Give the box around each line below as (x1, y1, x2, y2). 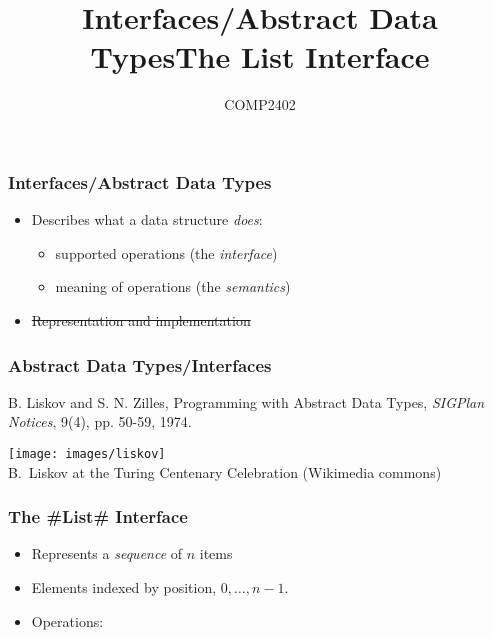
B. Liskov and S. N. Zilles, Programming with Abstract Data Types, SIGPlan (8, 391, 485, 412)
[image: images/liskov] (8, 446, 166, 461)
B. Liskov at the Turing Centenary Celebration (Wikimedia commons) (8, 461, 442, 482)
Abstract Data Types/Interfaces (8, 352, 272, 377)
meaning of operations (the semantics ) (55, 276, 291, 297)
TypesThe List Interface (90, 36, 430, 77)
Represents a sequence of (31, 543, 183, 564)
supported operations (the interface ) (55, 242, 278, 263)
